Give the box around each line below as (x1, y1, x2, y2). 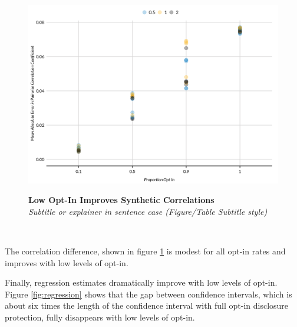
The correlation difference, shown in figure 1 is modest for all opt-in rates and (5, 245, 286, 257)
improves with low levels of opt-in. (5, 256, 128, 269)
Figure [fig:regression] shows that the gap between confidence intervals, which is (5, 287, 292, 300)
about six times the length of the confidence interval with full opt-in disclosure (5, 299, 289, 312)
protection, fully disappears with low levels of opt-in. (5, 311, 195, 323)
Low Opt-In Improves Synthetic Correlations (28, 194, 214, 206)
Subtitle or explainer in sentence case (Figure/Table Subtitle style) (28, 205, 268, 217)
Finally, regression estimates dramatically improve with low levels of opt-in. (5, 276, 278, 289)
